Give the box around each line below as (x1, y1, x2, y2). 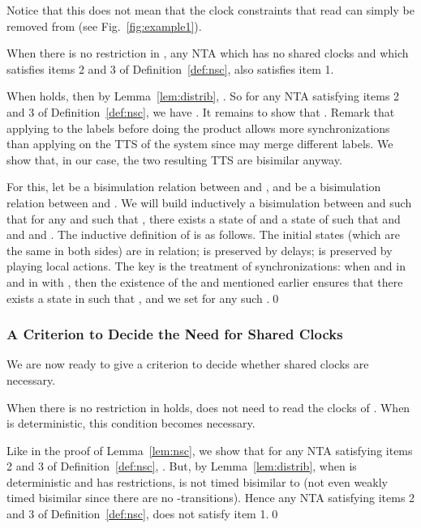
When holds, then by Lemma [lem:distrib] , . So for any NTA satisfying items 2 (6, 87, 400, 104)
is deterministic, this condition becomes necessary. (6, 415, 256, 432)
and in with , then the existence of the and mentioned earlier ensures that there (6, 273, 403, 290)
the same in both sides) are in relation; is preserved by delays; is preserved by (6, 241, 393, 258)
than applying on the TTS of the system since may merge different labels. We (6, 135, 393, 152)
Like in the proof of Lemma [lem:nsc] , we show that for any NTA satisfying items (6, 441, 413, 458)
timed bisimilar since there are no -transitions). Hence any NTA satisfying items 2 (6, 489, 415, 506)
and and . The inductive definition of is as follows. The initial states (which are (6, 226, 400, 243)
